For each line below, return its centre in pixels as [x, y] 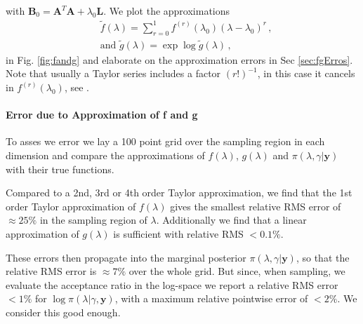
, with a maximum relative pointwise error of [211, 298]
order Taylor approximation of [71, 206]
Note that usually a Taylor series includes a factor [113, 73]
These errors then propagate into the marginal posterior [126, 257]
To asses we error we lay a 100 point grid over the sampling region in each [165, 141]
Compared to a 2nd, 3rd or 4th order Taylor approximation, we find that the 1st [179, 193]
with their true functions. [60, 169]
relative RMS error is [51, 271]
